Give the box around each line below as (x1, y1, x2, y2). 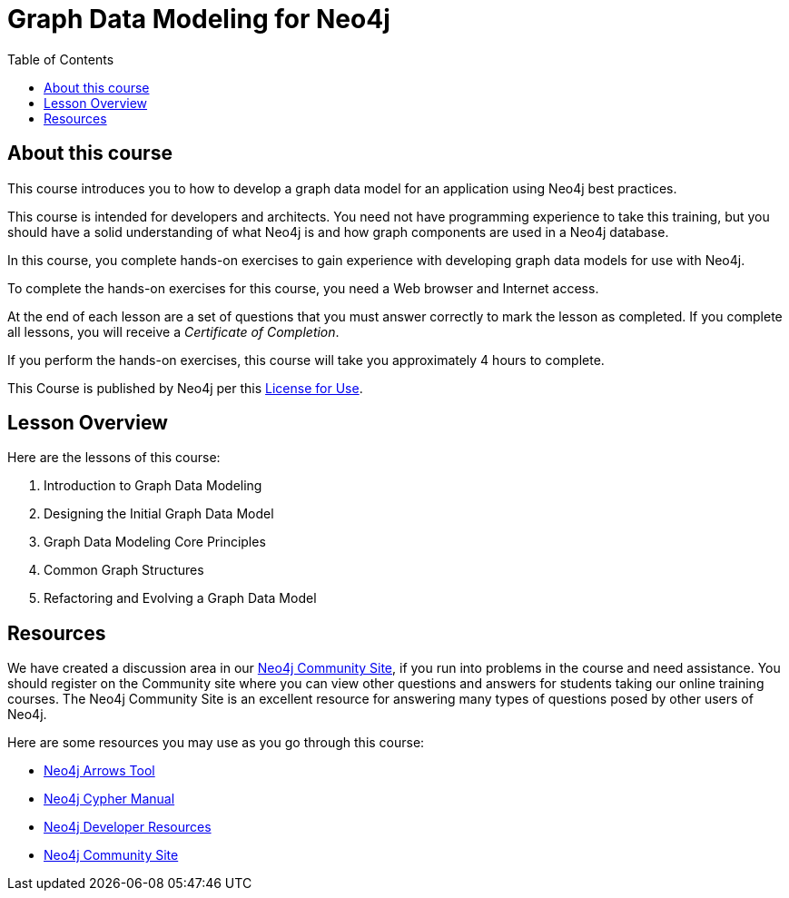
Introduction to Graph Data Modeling (44, 478, 262, 494)
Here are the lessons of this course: (7, 449, 221, 466)
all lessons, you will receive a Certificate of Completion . (7, 323, 340, 340)
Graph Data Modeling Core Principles (44, 534, 266, 550)
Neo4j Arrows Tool (44, 763, 155, 779)
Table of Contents (7, 51, 114, 67)
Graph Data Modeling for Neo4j (7, 4, 390, 35)
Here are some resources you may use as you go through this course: (7, 735, 425, 751)
